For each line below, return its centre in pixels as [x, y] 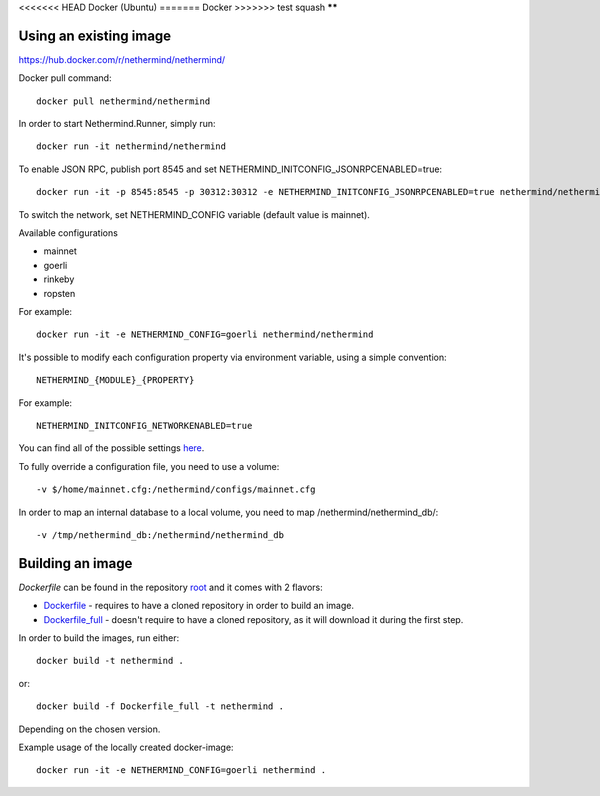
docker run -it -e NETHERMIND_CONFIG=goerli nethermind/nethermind [205, 334]
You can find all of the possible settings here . [111, 448]
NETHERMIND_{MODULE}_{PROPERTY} [115, 380]
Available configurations [68, 233]
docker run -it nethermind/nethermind [131, 146]
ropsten [59, 293]
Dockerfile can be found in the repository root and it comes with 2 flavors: [171, 587]
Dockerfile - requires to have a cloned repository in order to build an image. [199, 606]
